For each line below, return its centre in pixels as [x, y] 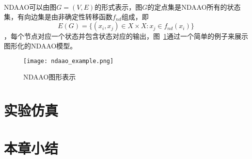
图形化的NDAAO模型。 [40, 45]
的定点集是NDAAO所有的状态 [194, 7]
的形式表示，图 [118, 7]
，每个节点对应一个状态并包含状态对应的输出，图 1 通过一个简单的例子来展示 [126, 36]
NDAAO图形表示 [50, 77]
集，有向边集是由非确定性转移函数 [58, 16]
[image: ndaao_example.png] [69, 61]
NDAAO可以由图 [30, 7]
